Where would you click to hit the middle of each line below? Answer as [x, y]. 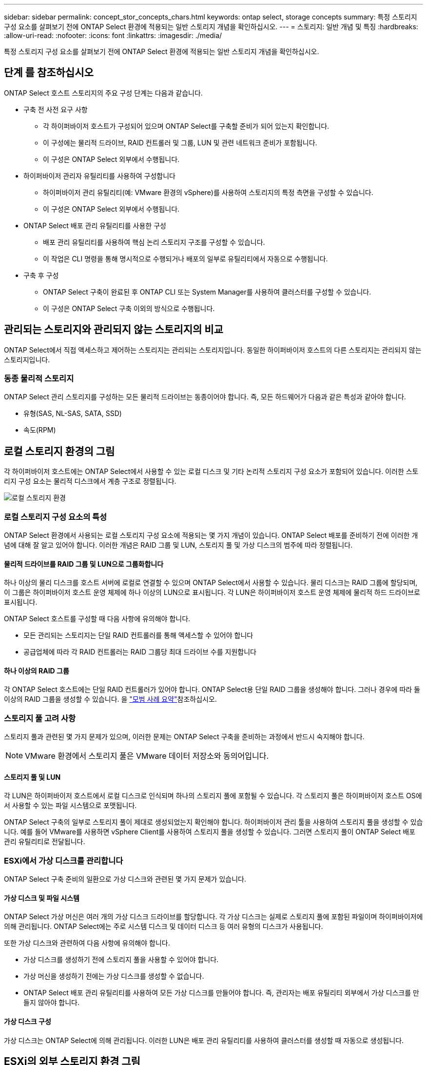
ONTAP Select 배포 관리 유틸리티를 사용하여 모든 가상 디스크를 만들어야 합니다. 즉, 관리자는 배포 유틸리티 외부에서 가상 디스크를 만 [221, 993]
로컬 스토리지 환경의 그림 [59, 451]
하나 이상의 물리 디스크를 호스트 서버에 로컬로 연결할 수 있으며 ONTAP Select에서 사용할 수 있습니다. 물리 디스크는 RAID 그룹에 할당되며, [211, 583]
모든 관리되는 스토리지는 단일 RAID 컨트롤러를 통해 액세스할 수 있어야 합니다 [138, 635]
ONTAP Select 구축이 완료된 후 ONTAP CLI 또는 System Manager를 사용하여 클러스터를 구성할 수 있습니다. [207, 292]
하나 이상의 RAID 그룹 [37, 671]
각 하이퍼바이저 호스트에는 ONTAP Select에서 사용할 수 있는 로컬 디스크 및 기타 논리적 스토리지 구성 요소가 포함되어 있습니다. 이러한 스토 [211, 472]
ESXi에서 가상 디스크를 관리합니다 [64, 860]
